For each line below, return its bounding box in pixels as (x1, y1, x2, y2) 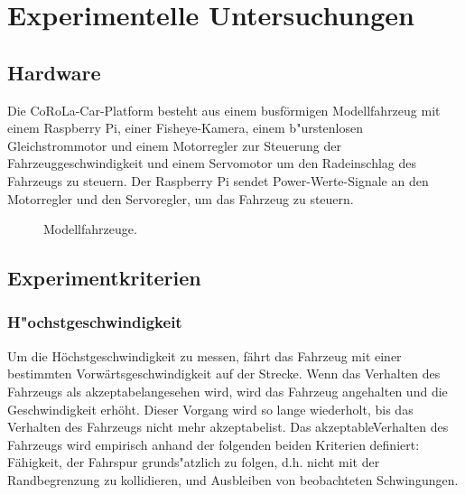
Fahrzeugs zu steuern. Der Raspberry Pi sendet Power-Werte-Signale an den (7, 171, 429, 190)
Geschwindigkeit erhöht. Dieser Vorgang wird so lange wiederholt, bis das (7, 399, 414, 418)
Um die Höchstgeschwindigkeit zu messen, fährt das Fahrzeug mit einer (7, 346, 402, 365)
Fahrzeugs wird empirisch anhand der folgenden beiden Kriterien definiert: (7, 434, 420, 453)
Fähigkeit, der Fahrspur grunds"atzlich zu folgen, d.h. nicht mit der (7, 453, 380, 472)
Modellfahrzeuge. (43, 219, 137, 238)
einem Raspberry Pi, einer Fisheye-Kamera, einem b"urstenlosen (7, 118, 364, 137)
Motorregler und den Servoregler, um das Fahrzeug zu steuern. (7, 189, 354, 208)
